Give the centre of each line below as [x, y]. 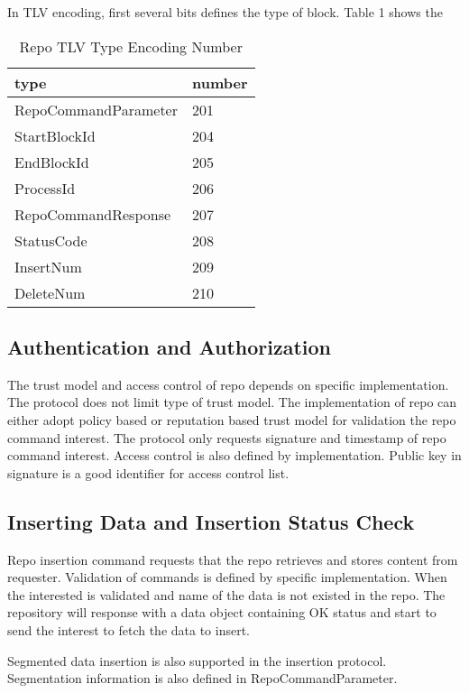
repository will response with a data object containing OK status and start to [222, 612]
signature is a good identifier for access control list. [148, 472]
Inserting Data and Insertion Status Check [211, 521]
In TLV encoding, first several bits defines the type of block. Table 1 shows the [225, 12]
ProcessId [45, 188]
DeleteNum [50, 292]
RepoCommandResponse [93, 214]
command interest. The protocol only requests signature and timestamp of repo [227, 437]
